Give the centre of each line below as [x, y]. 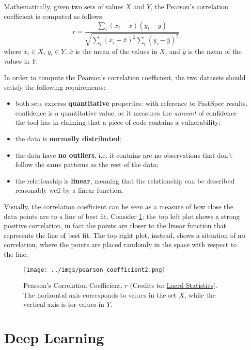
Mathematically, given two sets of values [64, 6]
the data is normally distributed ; [69, 138]
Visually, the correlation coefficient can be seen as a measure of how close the [119, 206]
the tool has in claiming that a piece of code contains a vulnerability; [118, 122]
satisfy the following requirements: [55, 87]
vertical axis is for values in [64, 304]
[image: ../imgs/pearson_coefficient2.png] [94, 270]
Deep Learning [54, 338]
